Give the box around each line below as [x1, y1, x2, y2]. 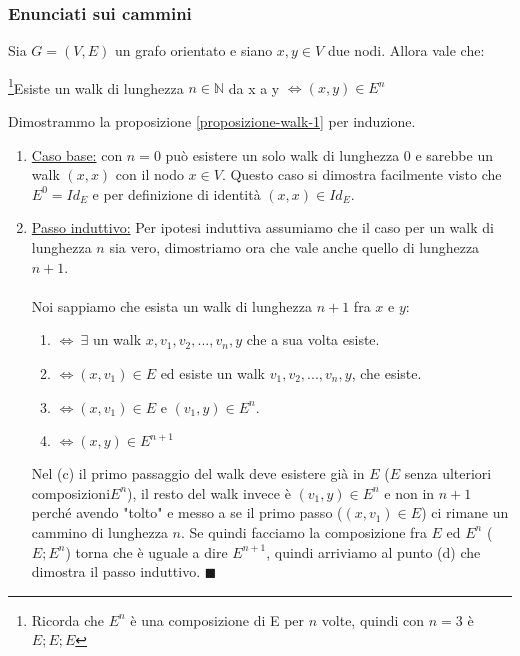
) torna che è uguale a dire [65, 541, 228, 562]
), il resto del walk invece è [127, 482, 291, 503]
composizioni [31, 482, 111, 503]
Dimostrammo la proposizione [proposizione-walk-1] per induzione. [8, 111, 416, 132]
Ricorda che [31, 609, 104, 630]
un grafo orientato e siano [114, 40, 273, 61]
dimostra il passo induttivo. [31, 561, 201, 582]
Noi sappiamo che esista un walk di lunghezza [31, 295, 313, 316]
